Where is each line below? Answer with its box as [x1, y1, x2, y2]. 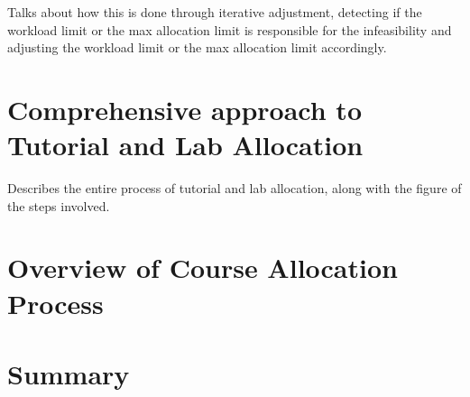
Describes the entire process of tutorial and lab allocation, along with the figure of [7, 179, 462, 198]
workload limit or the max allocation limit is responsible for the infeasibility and [7, 20, 452, 39]
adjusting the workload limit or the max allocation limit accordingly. [7, 38, 387, 57]
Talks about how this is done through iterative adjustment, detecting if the [7, 3, 422, 21]
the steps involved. [7, 196, 110, 215]
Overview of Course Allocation [7, 249, 398, 286]
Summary [7, 355, 130, 392]
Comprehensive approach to [7, 90, 362, 127]
